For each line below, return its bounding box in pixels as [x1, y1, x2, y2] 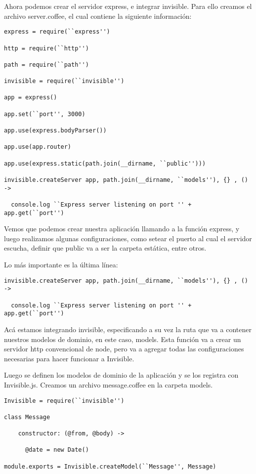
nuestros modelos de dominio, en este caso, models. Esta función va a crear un [4, 334, 241, 344]
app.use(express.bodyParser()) [4, 127, 107, 134]
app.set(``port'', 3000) [4, 110, 85, 118]
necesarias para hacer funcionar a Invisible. [4, 353, 134, 363]
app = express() [4, 94, 57, 101]
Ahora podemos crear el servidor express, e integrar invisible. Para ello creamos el [4, 1, 252, 11]
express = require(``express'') [4, 28, 110, 36]
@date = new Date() [25, 446, 89, 454]
